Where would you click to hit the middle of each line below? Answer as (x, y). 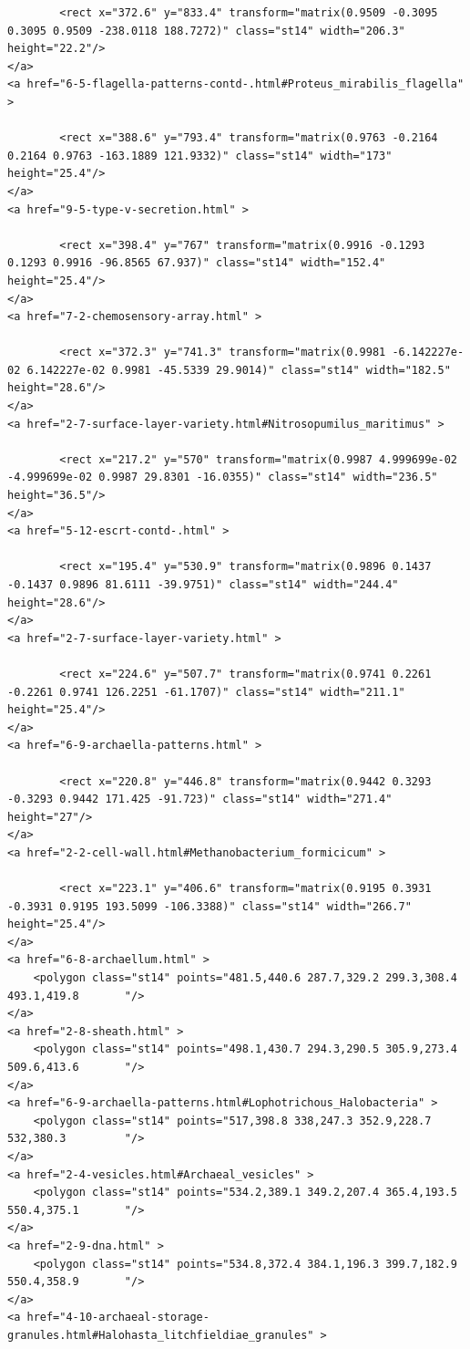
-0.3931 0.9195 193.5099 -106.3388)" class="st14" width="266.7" (209, 906)
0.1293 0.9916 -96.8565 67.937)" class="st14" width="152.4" (197, 263)
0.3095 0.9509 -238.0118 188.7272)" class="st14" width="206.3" (206, 31)
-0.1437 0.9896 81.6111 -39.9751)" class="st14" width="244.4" (203, 585)
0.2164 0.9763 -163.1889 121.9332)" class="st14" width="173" (200, 156)
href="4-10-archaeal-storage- (118, 1318)
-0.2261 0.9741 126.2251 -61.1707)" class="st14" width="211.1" (206, 692)
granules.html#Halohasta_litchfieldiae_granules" (161, 1335)
